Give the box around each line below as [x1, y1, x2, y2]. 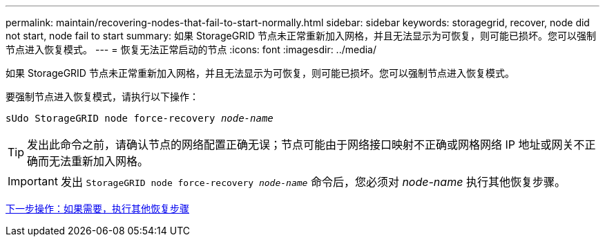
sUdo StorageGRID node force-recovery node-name [6, 113, 273, 124]
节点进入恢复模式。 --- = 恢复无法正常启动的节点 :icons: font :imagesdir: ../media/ [6, 44, 377, 55]
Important [8, 174, 58, 188]
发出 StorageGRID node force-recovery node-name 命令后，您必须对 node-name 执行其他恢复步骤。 [60, 175, 566, 189]
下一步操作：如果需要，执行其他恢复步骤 [6, 203, 189, 214]
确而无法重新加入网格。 [27, 154, 149, 168]
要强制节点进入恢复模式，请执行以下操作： [6, 91, 199, 102]
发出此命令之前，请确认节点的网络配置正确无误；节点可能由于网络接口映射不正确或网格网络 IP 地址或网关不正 [27, 138, 596, 151]
